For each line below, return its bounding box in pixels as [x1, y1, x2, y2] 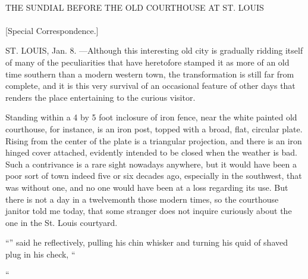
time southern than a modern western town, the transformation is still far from [5, 67, 294, 80]
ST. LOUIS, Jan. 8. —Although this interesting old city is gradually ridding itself [5, 44, 303, 57]
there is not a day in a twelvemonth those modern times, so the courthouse [5, 193, 279, 205]
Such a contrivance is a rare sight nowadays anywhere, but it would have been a [5, 157, 297, 170]
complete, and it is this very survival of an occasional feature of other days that [5, 79, 296, 92]
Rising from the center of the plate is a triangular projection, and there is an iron [5, 134, 302, 147]
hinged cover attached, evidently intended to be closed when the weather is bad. [5, 146, 297, 159]
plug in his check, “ [5, 247, 76, 260]
